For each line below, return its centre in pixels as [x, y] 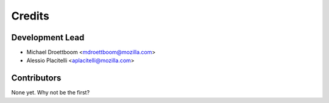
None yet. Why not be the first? [51, 93]
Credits [30, 16]
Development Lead [48, 37]
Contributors [36, 78]
